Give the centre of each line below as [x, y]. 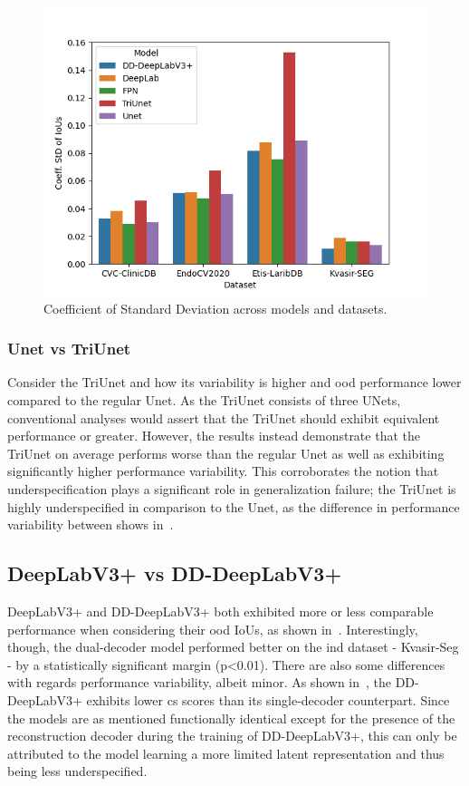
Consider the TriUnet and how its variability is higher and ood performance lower [234, 382]
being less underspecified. [77, 771]
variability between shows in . [91, 524]
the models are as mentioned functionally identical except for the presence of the [231, 718]
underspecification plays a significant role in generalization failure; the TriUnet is [232, 488]
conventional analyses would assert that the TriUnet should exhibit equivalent [224, 417]
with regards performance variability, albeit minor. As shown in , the [200, 682]
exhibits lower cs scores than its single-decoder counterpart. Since [268, 699]
